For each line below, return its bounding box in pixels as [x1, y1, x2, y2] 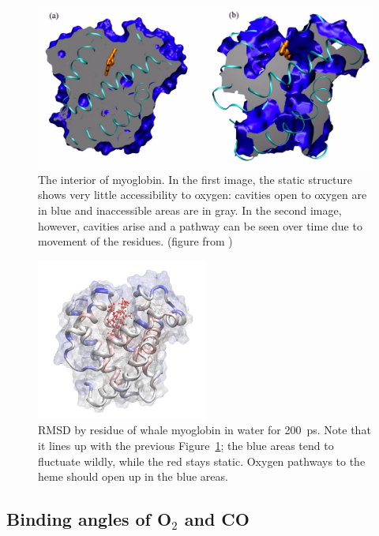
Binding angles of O [6, 507, 172, 531]
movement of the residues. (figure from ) [38, 233, 233, 249]
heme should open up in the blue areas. [38, 468, 228, 485]
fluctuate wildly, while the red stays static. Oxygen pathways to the [38, 452, 366, 469]
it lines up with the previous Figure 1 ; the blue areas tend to [38, 437, 334, 453]
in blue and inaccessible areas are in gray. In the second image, [38, 201, 342, 218]
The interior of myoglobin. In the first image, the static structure [38, 171, 352, 187]
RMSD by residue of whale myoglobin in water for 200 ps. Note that [38, 422, 371, 438]
